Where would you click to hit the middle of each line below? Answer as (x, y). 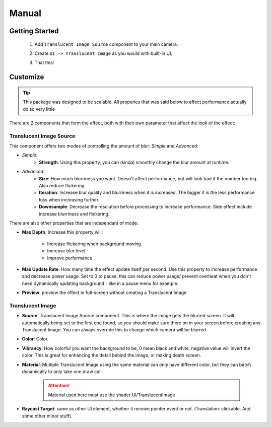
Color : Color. (35, 339)
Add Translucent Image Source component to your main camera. (106, 44)
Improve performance (70, 258)
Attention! (59, 386)
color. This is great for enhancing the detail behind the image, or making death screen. (112, 355)
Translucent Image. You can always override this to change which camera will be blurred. (115, 330)
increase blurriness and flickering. (74, 213)
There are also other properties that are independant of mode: (74, 223)
